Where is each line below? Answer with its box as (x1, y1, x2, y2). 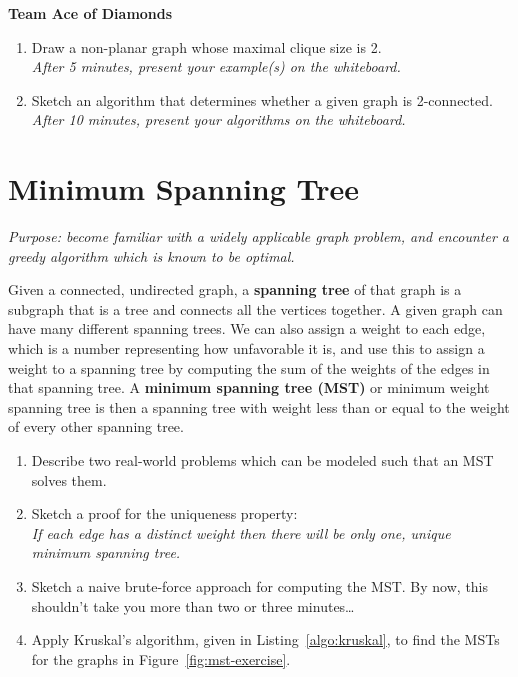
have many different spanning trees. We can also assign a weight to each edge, (8, 318, 486, 339)
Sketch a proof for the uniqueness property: (31, 503, 298, 524)
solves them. (31, 469, 107, 490)
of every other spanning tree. (8, 416, 184, 437)
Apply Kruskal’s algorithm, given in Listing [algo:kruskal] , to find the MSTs (31, 629, 500, 650)
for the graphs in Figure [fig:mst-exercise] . (31, 648, 291, 669)
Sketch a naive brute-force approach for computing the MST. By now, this (31, 576, 489, 596)
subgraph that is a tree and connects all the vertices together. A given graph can (8, 298, 503, 319)
